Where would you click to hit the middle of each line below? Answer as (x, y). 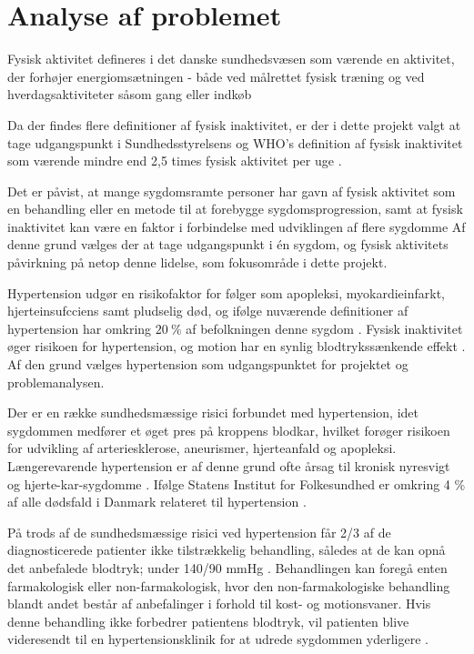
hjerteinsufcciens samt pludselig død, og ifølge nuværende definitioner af (208, 311)
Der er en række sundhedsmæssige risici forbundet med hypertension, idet (213, 413)
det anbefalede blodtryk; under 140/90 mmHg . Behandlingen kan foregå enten (227, 567)
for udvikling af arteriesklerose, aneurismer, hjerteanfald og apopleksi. (202, 448)
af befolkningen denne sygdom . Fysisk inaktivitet (324, 328)
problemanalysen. (56, 382)
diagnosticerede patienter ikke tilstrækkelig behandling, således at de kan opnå (227, 550)
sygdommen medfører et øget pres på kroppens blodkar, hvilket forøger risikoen (229, 430)
